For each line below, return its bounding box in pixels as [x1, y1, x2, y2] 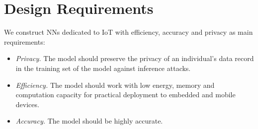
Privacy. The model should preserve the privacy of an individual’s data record [15, 53, 254, 64]
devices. [15, 99, 39, 109]
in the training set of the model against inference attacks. [15, 63, 191, 73]
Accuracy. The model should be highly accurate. [15, 116, 163, 126]
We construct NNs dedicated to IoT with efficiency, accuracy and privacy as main [4, 27, 253, 37]
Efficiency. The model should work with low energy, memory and [15, 79, 215, 90]
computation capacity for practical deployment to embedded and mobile [15, 89, 236, 100]
